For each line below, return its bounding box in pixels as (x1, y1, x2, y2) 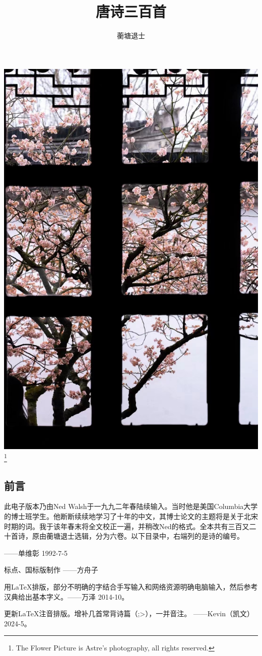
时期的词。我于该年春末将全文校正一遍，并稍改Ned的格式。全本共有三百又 (4, 521, 249, 531)
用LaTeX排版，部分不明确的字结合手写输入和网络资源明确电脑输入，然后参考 (4, 581, 258, 592)
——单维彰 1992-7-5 (4, 547, 68, 558)
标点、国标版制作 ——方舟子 (4, 564, 98, 575)
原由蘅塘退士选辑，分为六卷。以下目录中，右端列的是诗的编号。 (32, 531, 244, 541)
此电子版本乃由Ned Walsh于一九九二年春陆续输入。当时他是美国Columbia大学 (4, 501, 258, 512)
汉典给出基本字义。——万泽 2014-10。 (4, 591, 129, 602)
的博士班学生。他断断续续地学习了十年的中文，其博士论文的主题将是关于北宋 (4, 511, 258, 521)
